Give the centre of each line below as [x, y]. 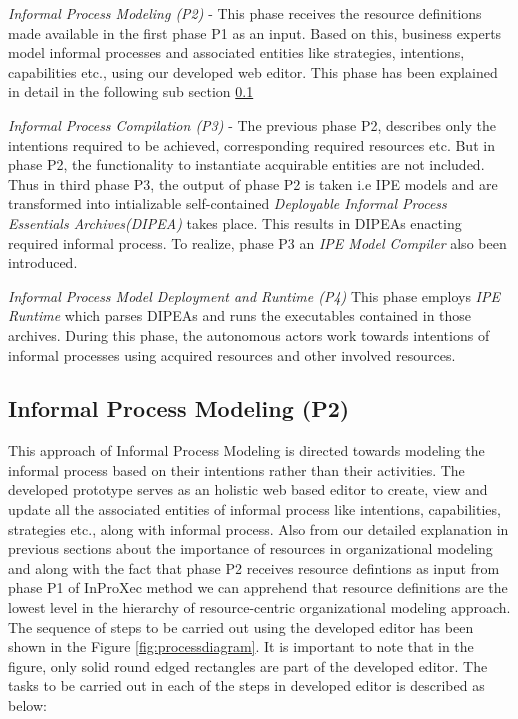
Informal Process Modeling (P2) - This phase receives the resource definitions [245, 13]
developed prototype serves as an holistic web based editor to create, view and [248, 489]
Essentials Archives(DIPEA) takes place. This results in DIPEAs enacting [235, 222]
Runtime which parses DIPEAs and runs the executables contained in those [240, 315]
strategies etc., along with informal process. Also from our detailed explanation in [258, 528]
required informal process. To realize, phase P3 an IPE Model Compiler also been [257, 242]
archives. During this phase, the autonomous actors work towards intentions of [249, 334]
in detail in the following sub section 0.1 [131, 91]
